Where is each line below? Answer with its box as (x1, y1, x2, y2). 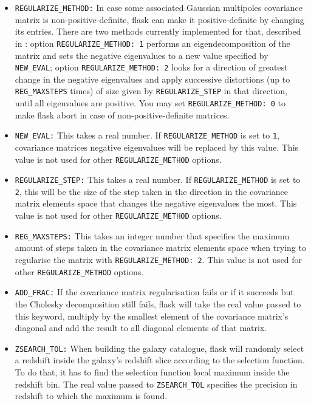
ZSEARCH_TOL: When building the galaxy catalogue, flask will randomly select (15, 341, 304, 354)
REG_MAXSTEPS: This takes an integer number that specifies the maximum (15, 229, 290, 242)
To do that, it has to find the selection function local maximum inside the (15, 365, 290, 378)
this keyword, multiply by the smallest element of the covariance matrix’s (15, 309, 289, 322)
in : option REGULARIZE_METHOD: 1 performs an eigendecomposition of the (15, 36, 290, 49)
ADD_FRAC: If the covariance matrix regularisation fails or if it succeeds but (15, 286, 294, 298)
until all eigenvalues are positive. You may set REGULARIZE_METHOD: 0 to (15, 97, 286, 109)
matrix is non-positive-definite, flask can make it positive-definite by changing (15, 13, 304, 26)
